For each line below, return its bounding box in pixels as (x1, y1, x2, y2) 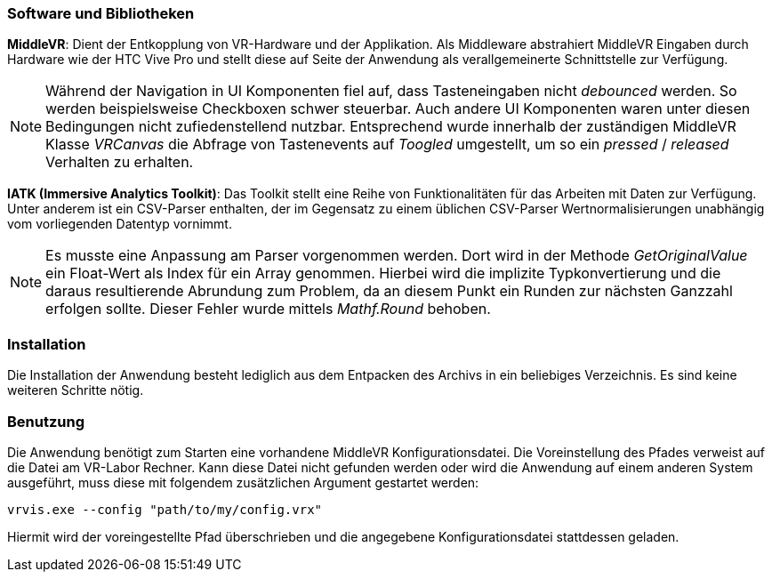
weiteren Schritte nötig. (7, 382, 144, 398)
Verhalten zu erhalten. (45, 153, 194, 172)
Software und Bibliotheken (7, 4, 195, 22)
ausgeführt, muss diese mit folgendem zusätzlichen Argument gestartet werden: (7, 474, 479, 490)
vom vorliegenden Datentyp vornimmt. (7, 216, 232, 232)
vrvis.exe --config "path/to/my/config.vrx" (7, 502, 323, 517)
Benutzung (7, 412, 85, 430)
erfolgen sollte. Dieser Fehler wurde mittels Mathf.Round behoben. (45, 300, 491, 318)
